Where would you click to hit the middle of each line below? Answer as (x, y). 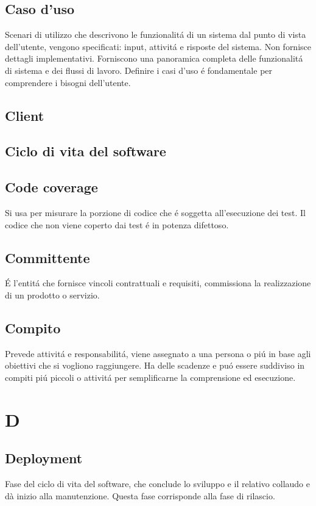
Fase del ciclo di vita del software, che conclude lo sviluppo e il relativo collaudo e (157, 484)
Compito (33, 327)
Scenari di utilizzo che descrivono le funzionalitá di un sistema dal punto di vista (156, 34)
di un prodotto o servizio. (52, 295)
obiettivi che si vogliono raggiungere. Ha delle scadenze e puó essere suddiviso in (155, 365)
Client (25, 115)
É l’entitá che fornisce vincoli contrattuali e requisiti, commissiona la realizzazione (158, 283)
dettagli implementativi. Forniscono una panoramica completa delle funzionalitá (154, 58)
